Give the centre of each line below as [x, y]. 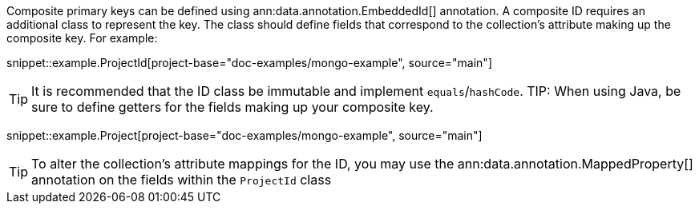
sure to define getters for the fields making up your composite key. [232, 107]
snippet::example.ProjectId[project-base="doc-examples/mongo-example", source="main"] [249, 63]
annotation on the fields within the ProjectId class [182, 180]
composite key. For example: [82, 38]
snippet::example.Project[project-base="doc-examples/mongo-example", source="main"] [244, 135]
